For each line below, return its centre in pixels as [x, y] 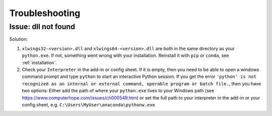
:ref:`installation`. [40, 62]
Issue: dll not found [42, 27]
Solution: [18, 39]
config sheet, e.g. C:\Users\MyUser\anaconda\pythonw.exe [89, 104]
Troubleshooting [45, 13]
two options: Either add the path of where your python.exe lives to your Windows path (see [118, 91]
